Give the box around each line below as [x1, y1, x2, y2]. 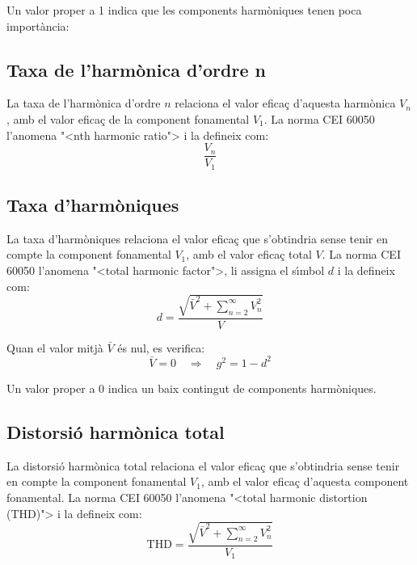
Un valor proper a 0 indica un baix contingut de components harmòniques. [6, 379, 377, 396]
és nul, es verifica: [117, 339, 205, 356]
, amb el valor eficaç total [186, 246, 312, 263]
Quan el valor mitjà [6, 339, 103, 356]
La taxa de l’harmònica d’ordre [6, 95, 161, 112]
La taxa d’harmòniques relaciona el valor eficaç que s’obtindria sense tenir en [6, 230, 389, 247]
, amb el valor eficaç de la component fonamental [6, 110, 250, 127]
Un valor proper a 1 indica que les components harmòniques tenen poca [6, 2, 362, 18]
